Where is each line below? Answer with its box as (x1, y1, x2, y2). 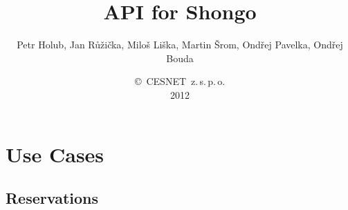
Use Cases (6, 140, 104, 168)
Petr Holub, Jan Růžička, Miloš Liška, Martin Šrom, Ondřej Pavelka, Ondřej (17, 37, 343, 52)
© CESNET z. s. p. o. (134, 74, 226, 88)
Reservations (6, 187, 99, 209)
